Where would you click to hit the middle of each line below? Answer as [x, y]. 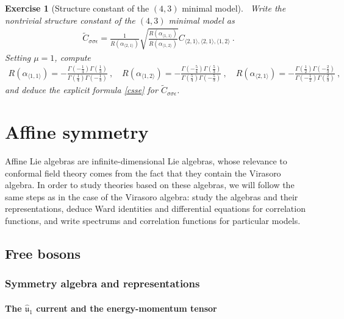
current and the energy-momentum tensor [127, 308]
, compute [73, 57]
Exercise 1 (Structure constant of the [77, 8]
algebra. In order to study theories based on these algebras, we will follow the [150, 185]
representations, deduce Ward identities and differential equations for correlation [155, 209]
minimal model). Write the [234, 8]
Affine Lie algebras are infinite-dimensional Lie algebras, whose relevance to [146, 160]
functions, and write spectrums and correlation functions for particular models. [153, 220]
